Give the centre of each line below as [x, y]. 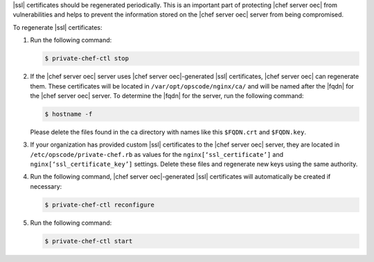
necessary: [46, 186]
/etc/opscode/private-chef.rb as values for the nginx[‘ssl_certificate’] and [157, 154]
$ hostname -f [69, 114]
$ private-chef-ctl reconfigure [100, 205]
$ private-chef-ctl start [89, 241]
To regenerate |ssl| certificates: [57, 27]
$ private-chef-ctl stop [87, 58]
